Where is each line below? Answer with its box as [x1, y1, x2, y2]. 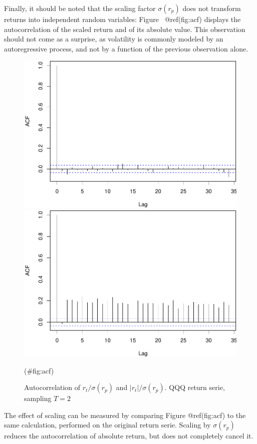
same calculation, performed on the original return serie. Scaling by [4, 419, 211, 430]
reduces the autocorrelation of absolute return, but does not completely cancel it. [4, 430, 253, 441]
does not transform [182, 3, 241, 13]
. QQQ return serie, [164, 382, 225, 392]
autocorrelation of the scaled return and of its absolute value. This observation [4, 23, 245, 34]
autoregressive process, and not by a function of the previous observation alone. [4, 43, 248, 53]
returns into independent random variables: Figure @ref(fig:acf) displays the [4, 14, 241, 24]
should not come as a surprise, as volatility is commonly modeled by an [4, 33, 223, 44]
